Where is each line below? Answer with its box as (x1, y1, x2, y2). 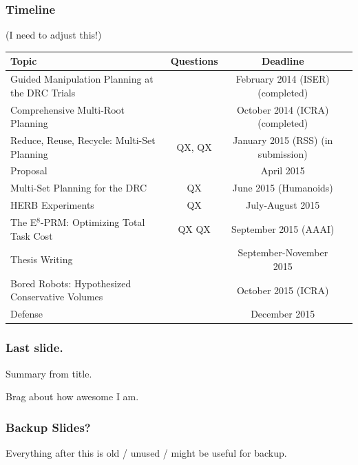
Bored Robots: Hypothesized (10, 276, 131, 290)
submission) (257, 146, 308, 161)
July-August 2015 (246, 198, 320, 212)
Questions (170, 54, 218, 68)
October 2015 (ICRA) (236, 282, 329, 297)
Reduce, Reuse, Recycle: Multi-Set (10, 133, 156, 147)
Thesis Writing (10, 252, 73, 267)
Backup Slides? (6, 418, 91, 435)
